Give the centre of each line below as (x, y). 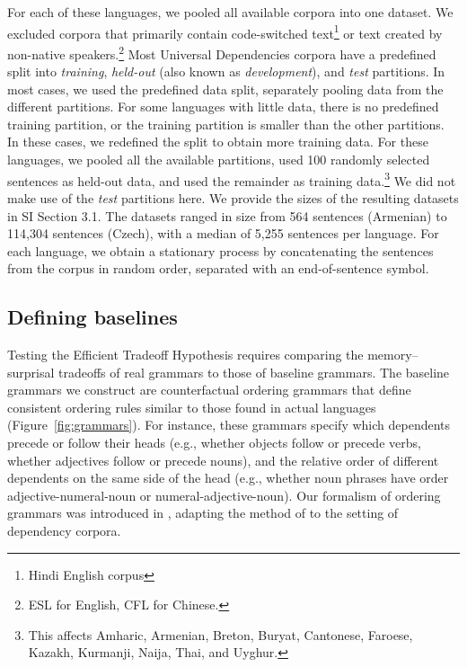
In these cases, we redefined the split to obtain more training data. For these (218, 142)
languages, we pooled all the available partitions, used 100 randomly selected (219, 160)
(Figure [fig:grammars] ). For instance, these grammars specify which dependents (229, 425)
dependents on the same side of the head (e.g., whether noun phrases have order (228, 478)
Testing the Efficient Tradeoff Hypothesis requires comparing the (185, 355)
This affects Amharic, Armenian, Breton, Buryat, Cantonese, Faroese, (220, 634)
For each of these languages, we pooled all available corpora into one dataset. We (230, 12)
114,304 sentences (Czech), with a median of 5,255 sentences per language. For (223, 233)
